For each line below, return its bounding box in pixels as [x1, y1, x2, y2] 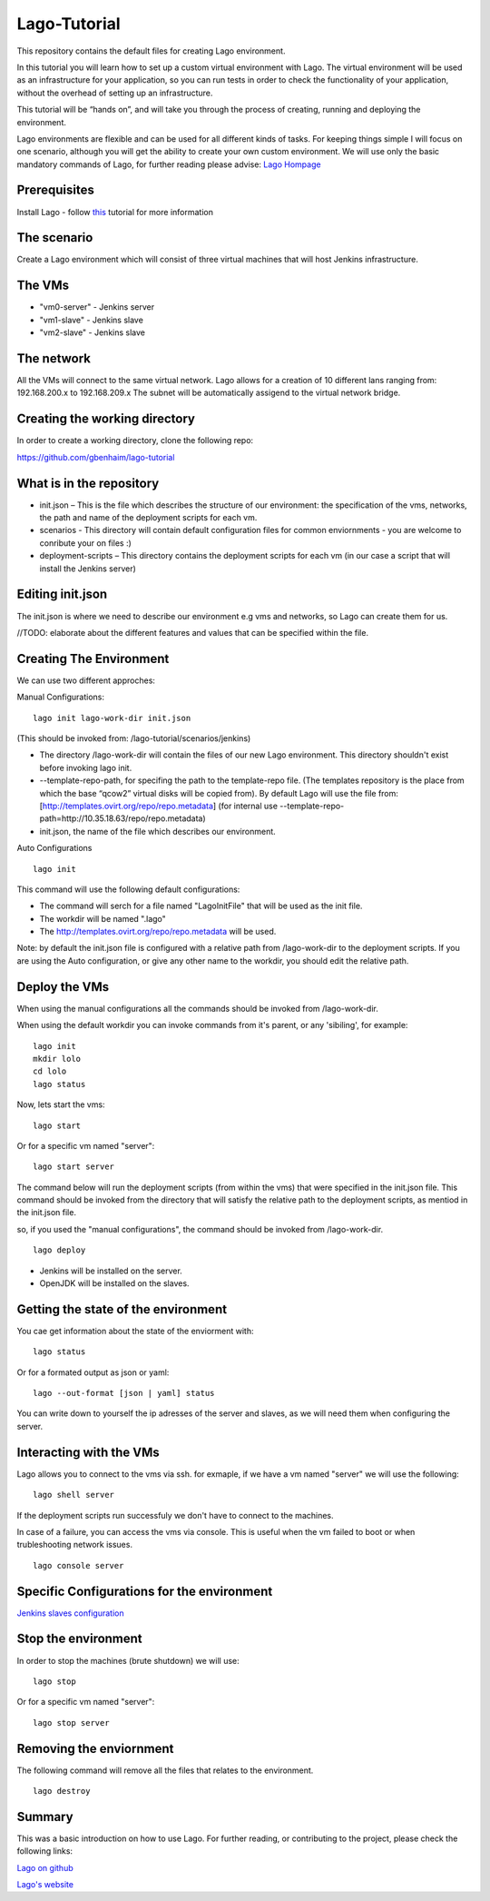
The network [16, 351, 91, 366]
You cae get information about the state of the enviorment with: [16, 1325, 254, 1336]
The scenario [16, 230, 93, 245]
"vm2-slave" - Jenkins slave [39, 327, 145, 338]
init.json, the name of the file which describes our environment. [39, 826, 276, 837]
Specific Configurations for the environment [16, 1583, 273, 1599]
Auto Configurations [16, 843, 93, 854]
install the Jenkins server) [39, 563, 136, 574]
